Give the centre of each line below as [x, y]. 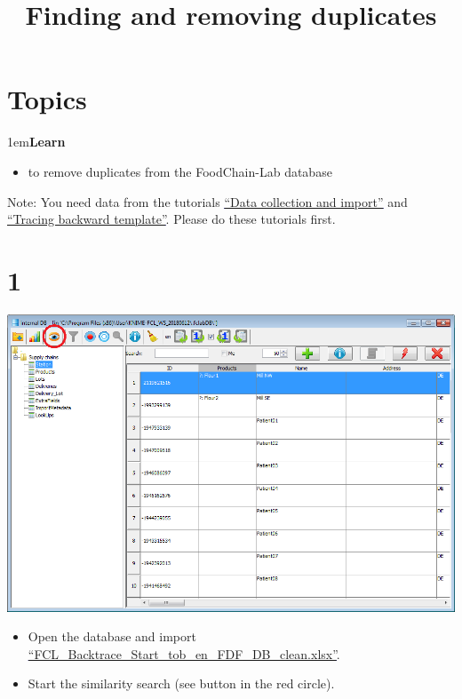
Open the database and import [112, 636]
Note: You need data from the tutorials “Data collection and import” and [207, 201]
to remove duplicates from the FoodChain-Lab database [180, 171]
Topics [47, 99]
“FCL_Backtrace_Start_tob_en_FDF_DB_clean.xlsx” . [184, 653]
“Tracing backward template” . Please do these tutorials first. [171, 219]
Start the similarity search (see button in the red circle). [181, 683]
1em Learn [36, 142]
